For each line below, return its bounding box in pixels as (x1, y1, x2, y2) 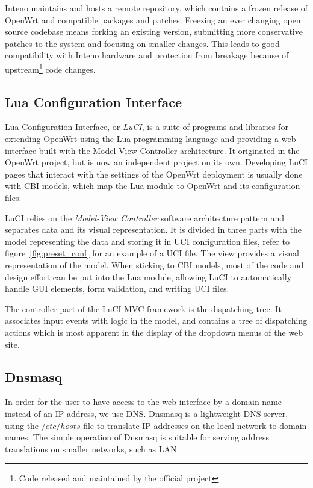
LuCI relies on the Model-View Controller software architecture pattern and (5, 211, 285, 224)
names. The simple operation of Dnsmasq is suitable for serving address (5, 431, 269, 443)
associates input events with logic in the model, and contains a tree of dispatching (5, 314, 308, 327)
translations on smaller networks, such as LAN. (5, 442, 179, 455)
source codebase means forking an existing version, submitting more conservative (5, 25, 303, 38)
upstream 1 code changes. (5, 61, 96, 75)
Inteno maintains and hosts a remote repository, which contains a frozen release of (5, 2, 308, 14)
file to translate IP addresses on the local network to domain (83, 419, 307, 431)
